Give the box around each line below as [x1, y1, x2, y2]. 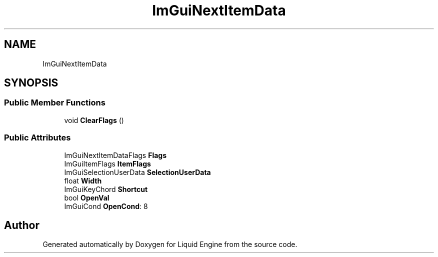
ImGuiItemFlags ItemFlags [64, 159, 151, 168]
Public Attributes [4, 132, 71, 143]
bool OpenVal [64, 193, 109, 202]
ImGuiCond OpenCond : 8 [64, 201, 148, 210]
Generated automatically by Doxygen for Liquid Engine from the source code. [42, 240, 297, 249]
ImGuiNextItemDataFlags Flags [64, 150, 166, 159]
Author [4, 218, 39, 231]
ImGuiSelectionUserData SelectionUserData [64, 167, 211, 176]
